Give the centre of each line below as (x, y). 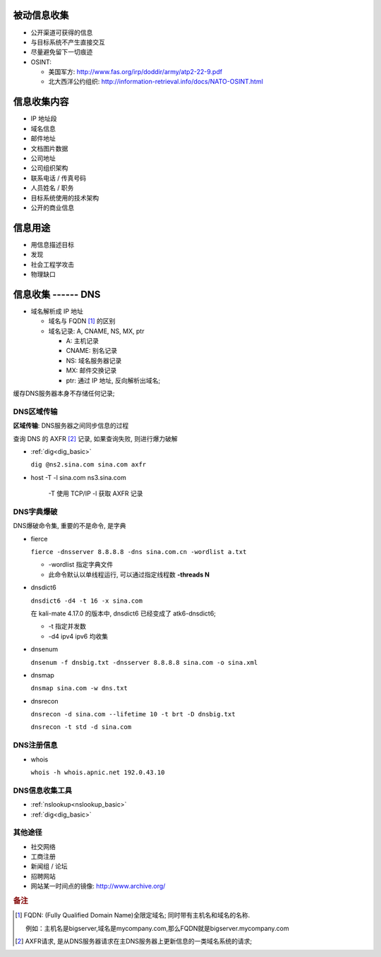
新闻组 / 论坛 (49, 866)
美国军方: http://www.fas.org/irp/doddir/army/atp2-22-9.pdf (135, 72)
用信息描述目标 (52, 244)
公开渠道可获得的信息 (62, 32)
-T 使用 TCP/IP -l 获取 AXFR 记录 (96, 493)
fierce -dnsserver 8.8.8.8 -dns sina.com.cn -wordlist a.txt (139, 552)
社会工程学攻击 (52, 264)
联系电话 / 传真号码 (58, 178)
